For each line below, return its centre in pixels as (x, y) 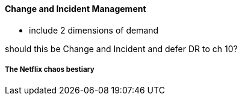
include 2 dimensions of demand (94, 30)
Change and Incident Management (76, 9)
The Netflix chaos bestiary (50, 69)
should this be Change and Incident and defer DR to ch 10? (121, 49)
